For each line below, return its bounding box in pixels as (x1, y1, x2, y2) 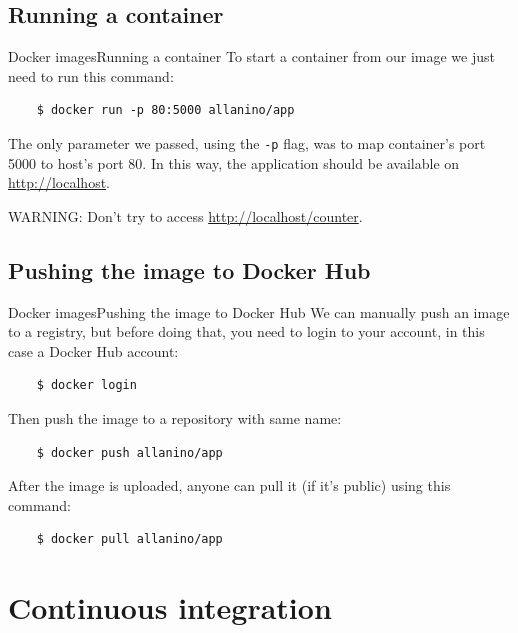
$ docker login (36, 378, 137, 393)
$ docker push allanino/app (36, 445, 223, 460)
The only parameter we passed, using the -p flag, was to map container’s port (8, 132, 486, 153)
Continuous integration (8, 587, 332, 628)
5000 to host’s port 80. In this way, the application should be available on (8, 152, 460, 173)
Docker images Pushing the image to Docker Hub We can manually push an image (8, 301, 510, 322)
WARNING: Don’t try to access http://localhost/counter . (8, 205, 363, 226)
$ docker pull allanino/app (36, 532, 223, 547)
